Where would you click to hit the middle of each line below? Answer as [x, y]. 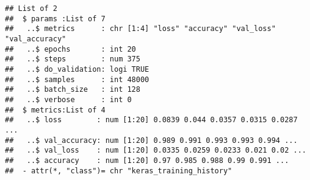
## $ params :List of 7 [55, 19]
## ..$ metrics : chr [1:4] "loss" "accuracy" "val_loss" [140, 29]
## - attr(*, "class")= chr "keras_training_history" [119, 171]
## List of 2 [31, 9]
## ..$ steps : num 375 [73, 59]
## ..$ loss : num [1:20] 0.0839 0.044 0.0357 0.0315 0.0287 [151, 120]
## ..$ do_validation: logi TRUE [77, 69]
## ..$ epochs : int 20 [70, 49]
